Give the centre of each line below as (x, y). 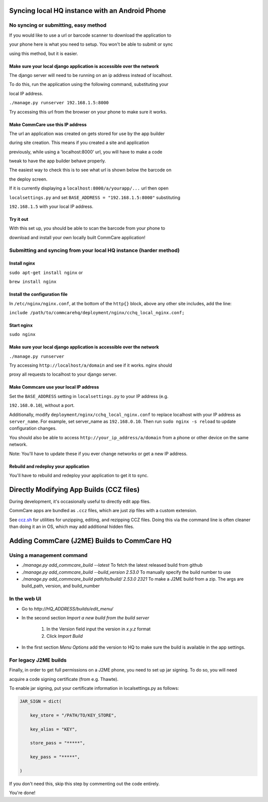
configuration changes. (33, 428)
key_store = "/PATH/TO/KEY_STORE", (73, 715)
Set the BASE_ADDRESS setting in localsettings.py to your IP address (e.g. (89, 396)
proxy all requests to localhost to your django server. (63, 374)
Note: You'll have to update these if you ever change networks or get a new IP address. (99, 454)
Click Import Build (65, 636)
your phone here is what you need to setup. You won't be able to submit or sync (91, 44)
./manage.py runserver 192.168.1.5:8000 (59, 103)
